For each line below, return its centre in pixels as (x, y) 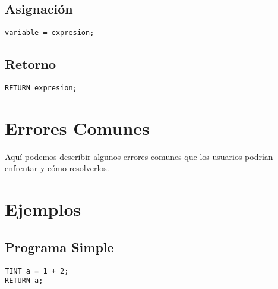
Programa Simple (59, 246)
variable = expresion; (50, 33)
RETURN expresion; (41, 88)
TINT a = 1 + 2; (37, 271)
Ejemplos (43, 209)
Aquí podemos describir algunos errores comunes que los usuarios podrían (139, 156)
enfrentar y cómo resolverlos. (57, 168)
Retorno (31, 64)
